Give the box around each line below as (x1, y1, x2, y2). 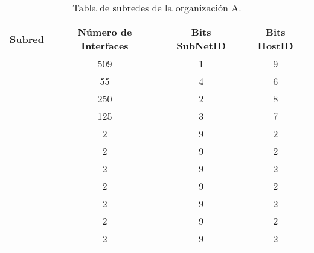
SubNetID (176, 39, 226, 52)
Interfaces (81, 39, 129, 52)
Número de (77, 25, 132, 39)
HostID (257, 39, 293, 52)
